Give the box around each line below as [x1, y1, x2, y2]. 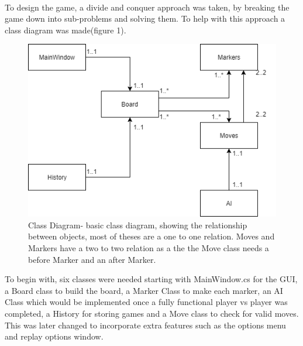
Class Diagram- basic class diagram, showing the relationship [28, 218, 247, 231]
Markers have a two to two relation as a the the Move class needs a [28, 241, 269, 253]
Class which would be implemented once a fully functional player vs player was [5, 296, 288, 308]
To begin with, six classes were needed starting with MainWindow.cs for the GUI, [5, 273, 298, 285]
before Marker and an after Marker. [28, 253, 156, 265]
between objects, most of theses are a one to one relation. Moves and [28, 230, 275, 242]
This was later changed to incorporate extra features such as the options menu [5, 318, 286, 331]
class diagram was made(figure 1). [5, 23, 126, 36]
